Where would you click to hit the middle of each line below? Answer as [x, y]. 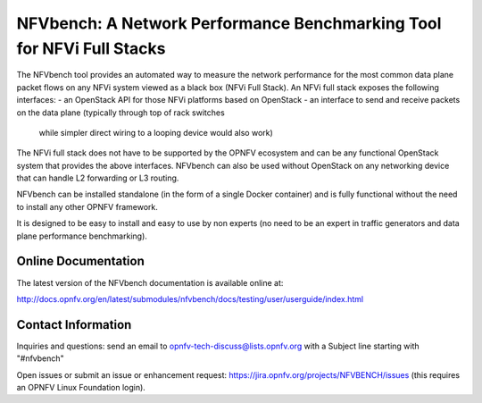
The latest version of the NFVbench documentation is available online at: [150, 282]
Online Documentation [80, 261]
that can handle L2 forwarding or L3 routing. [98, 178]
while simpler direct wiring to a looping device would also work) [156, 132]
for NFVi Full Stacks [91, 48]
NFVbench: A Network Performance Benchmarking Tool [229, 23]
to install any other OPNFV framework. [87, 206]
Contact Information [74, 325]
